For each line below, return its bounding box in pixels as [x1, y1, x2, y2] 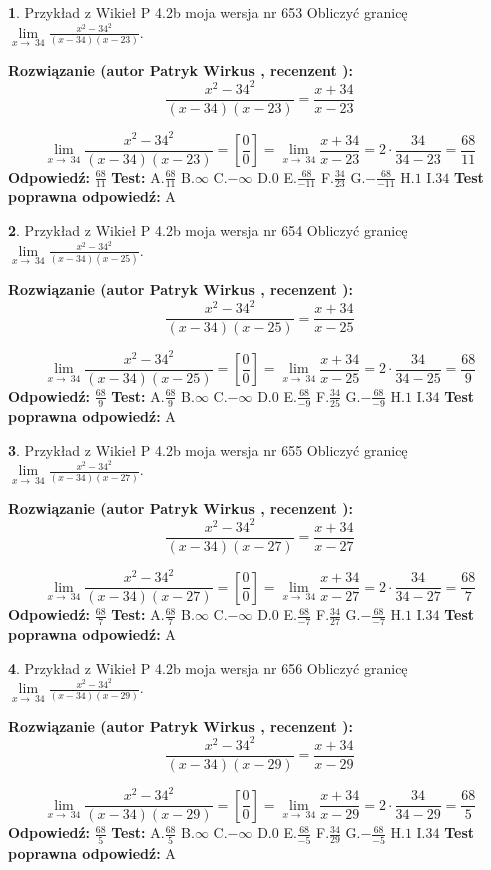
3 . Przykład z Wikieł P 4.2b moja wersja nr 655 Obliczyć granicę [8, 439, 408, 460]
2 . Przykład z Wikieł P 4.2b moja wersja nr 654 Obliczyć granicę [8, 220, 408, 241]
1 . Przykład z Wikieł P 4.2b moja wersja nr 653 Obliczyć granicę [8, 2, 408, 22]
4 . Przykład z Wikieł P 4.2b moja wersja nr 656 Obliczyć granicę [8, 657, 408, 678]
